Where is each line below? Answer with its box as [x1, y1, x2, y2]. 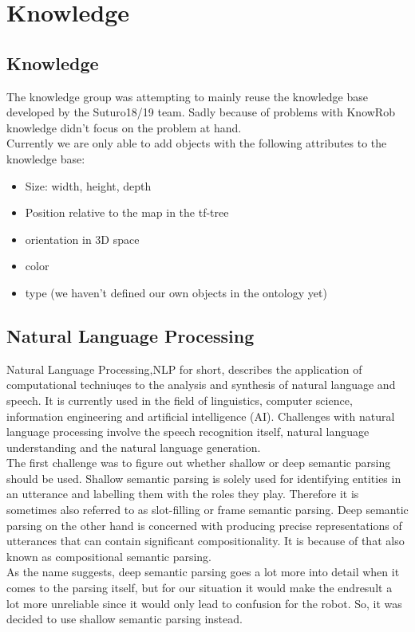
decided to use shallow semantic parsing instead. [6, 610, 243, 627]
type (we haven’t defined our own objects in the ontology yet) [25, 284, 327, 300]
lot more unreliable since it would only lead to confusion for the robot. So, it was [6, 595, 402, 611]
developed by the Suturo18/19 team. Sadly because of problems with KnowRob [6, 104, 395, 120]
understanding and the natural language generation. [6, 438, 261, 455]
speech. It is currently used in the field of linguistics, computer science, [6, 391, 353, 408]
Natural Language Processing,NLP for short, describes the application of [6, 360, 362, 377]
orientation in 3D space [25, 230, 140, 247]
